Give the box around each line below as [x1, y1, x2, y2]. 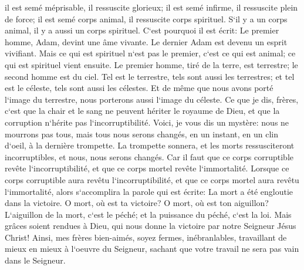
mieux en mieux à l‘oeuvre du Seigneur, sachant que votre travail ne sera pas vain [5, 242, 299, 255]
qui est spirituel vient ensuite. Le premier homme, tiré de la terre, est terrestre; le [5, 58, 298, 70]
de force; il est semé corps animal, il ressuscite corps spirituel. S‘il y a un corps [5, 12, 288, 25]
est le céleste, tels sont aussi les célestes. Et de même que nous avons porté [5, 82, 273, 94]
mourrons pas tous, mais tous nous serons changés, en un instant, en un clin [5, 127, 278, 140]
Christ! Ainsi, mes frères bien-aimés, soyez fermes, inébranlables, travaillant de [5, 231, 287, 243]
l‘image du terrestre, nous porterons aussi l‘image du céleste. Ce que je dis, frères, [5, 93, 299, 105]
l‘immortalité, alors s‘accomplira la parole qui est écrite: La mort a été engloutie [5, 185, 293, 197]
